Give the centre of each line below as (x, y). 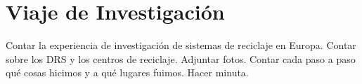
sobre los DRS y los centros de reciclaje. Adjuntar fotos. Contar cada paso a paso (181, 58)
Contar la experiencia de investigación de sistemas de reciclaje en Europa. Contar (181, 45)
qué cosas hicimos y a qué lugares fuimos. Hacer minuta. (127, 72)
